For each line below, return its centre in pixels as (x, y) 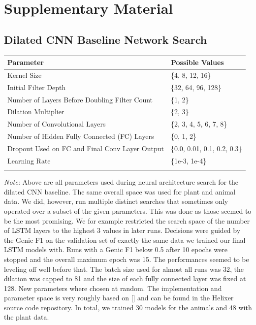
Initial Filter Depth (37, 87)
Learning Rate (29, 160)
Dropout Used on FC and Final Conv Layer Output (86, 148)
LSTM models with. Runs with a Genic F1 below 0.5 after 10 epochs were (116, 249)
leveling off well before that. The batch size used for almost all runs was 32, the (124, 269)
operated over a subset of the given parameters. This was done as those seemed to (128, 211)
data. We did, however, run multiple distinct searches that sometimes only (116, 201)
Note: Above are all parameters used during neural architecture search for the (121, 182)
